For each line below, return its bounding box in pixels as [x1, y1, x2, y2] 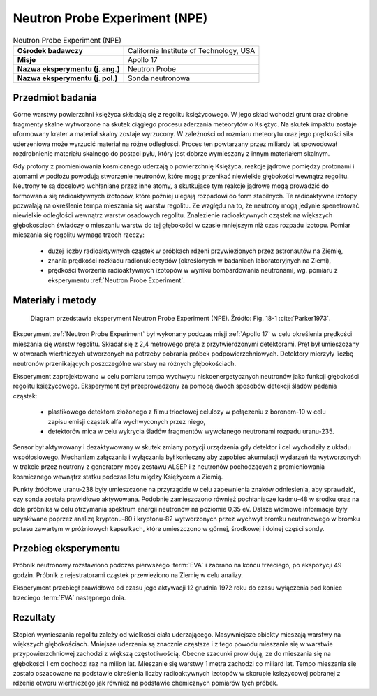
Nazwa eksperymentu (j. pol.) [17, 73, 118, 83]
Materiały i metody [13, 294, 97, 306]
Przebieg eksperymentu [13, 542, 121, 555]
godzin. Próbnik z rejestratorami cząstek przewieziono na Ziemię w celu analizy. [13, 570, 244, 579]
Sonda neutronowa [127, 73, 191, 83]
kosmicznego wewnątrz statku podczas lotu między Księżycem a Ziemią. [13, 472, 223, 481]
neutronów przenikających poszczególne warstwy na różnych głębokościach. [13, 359, 237, 368]
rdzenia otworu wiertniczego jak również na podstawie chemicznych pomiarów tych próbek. [13, 679, 279, 688]
